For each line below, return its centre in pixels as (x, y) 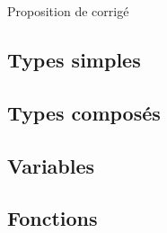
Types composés (84, 112)
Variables (51, 165)
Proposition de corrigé (68, 11)
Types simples (74, 59)
